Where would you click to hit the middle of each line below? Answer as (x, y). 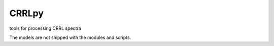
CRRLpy (27, 13)
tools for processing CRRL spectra (45, 28)
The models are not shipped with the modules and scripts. (70, 37)
